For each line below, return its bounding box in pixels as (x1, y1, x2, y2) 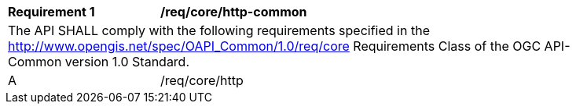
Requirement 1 (8, 4, 95, 20)
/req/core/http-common (160, 4, 307, 20)
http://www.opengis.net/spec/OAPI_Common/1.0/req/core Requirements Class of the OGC (8, 38, 541, 54)
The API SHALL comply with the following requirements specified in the (8, 23, 430, 38)
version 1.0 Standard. (64, 54, 190, 69)
